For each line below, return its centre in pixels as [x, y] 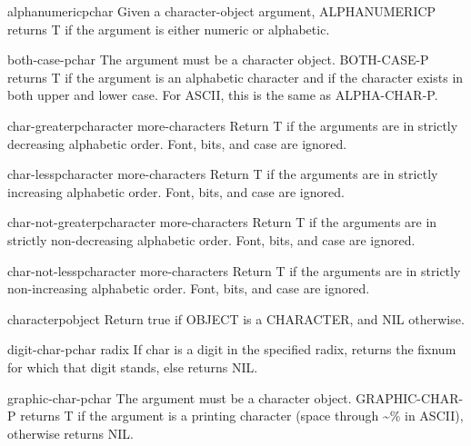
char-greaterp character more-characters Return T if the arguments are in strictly [233, 125]
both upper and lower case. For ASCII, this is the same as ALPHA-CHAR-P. [223, 95]
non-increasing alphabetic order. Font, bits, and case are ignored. [189, 288]
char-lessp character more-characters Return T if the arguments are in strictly [223, 174]
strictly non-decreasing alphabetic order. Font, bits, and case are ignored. [211, 239]
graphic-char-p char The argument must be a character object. [180, 397]
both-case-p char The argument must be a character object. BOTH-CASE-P [218, 59]
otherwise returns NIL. [70, 433]
